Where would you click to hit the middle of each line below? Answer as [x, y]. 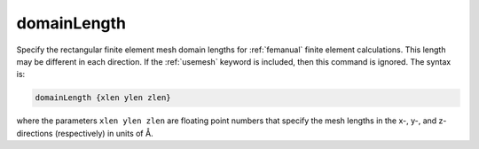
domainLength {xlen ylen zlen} [103, 98]
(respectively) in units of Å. [104, 133]
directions [35, 133]
